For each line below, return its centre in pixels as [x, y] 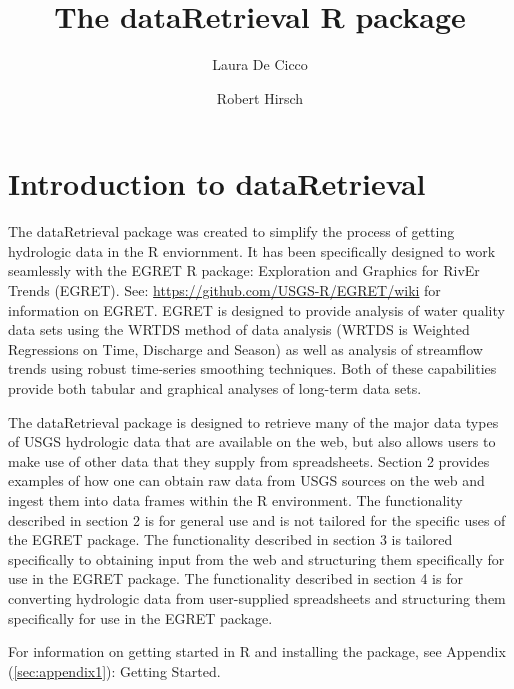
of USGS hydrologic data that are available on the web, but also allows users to [252, 441]
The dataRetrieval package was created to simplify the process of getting [231, 231]
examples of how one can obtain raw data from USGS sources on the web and [246, 480]
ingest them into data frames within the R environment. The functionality [235, 499]
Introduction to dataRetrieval [217, 183]
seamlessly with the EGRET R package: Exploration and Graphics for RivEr [244, 270]
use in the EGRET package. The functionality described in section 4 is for [235, 578]
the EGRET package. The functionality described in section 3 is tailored [230, 539]
